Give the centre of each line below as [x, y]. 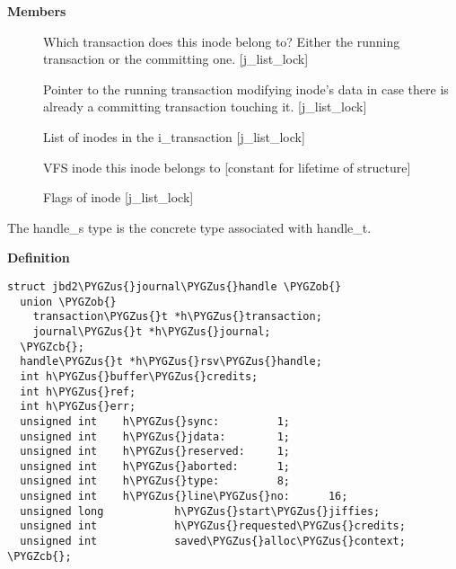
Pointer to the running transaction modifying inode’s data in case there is [246, 89]
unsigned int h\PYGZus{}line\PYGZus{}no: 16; [184, 497]
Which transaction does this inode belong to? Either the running [222, 41]
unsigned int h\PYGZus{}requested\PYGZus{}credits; [213, 526]
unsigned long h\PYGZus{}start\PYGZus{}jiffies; [200, 511]
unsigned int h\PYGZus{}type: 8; [155, 481]
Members [37, 11]
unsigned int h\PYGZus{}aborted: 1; [155, 466]
